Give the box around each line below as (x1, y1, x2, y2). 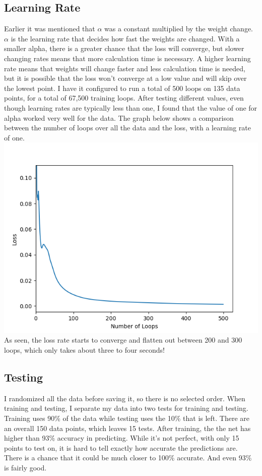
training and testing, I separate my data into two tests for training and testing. (4, 403, 248, 413)
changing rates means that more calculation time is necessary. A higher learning (4, 53, 251, 63)
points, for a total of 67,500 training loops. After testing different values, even (4, 92, 244, 103)
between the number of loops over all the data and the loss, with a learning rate (4, 122, 251, 133)
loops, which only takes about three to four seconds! (4, 344, 165, 355)
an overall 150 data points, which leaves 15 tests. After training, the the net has (4, 422, 251, 433)
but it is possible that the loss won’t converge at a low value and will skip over (4, 73, 247, 83)
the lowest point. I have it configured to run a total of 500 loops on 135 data (4, 82, 240, 93)
